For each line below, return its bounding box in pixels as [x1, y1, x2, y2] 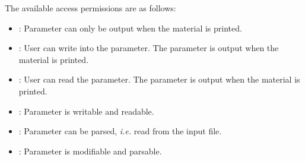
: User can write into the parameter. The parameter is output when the [18, 42, 279, 54]
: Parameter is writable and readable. [18, 105, 154, 117]
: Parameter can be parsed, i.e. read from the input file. [18, 125, 222, 137]
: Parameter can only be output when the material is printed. [18, 21, 242, 34]
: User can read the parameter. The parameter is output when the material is [18, 73, 300, 86]
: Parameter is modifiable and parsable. [18, 144, 162, 157]
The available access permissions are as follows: [5, 2, 176, 14]
